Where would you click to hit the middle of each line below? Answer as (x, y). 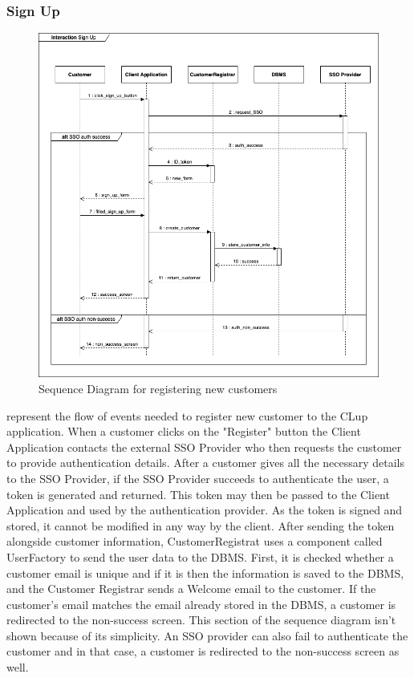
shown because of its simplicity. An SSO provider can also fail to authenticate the (207, 635)
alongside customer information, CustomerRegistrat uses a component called (195, 541)
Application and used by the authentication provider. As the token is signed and (205, 510)
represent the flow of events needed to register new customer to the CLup (187, 415)
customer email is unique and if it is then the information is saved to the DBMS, (205, 572)
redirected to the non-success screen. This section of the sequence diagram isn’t (201, 620)
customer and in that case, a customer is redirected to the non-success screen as (203, 651)
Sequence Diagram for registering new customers (158, 388)
